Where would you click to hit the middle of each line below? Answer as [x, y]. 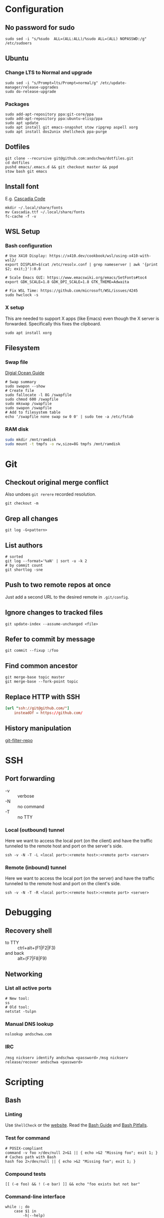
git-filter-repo [19, 740]
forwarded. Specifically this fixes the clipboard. [53, 323]
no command [31, 806]
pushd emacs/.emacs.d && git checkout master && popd [62, 167]
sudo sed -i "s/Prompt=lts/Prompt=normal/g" [52, 83]
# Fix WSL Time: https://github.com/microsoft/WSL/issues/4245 [72, 291]
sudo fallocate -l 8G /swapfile [38, 395]
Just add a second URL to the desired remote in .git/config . [67, 597]
